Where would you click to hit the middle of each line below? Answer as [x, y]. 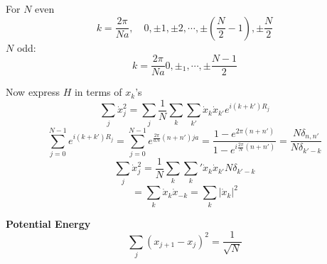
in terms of [98, 92]
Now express [33, 92]
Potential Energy [48, 223]
